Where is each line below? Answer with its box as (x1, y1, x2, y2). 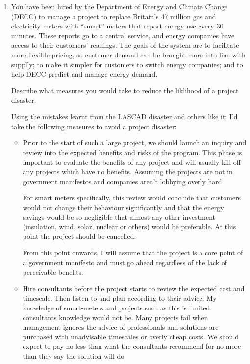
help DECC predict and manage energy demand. (11, 69, 158, 79)
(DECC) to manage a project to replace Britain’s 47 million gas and (11, 11, 216, 21)
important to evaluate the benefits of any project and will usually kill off (23, 157, 241, 167)
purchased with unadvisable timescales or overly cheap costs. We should (23, 331, 239, 341)
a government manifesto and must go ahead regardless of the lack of (23, 257, 227, 267)
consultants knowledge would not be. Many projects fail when (23, 312, 208, 322)
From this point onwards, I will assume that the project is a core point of (23, 248, 243, 258)
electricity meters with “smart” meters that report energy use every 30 (11, 21, 224, 31)
